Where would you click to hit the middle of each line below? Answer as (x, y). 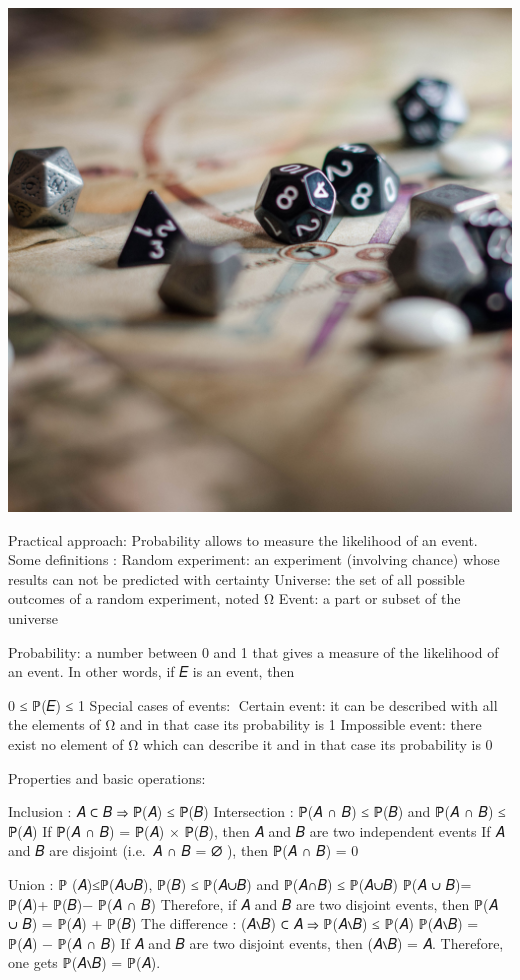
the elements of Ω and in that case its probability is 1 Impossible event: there (245, 724)
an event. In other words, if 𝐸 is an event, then (151, 671)
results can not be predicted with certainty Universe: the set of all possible (236, 578)
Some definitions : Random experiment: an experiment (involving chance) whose (254, 559)
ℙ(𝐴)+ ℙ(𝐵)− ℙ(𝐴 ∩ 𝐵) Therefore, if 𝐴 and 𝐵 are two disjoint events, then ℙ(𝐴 (253, 903)
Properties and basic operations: (107, 777)
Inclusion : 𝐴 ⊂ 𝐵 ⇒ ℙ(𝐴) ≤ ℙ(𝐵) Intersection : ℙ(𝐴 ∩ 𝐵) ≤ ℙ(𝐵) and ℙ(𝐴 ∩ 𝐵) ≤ (257, 811)
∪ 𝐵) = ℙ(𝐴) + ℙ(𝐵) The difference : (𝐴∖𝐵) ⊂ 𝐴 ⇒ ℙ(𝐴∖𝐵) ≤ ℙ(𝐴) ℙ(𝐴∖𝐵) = (243, 923)
